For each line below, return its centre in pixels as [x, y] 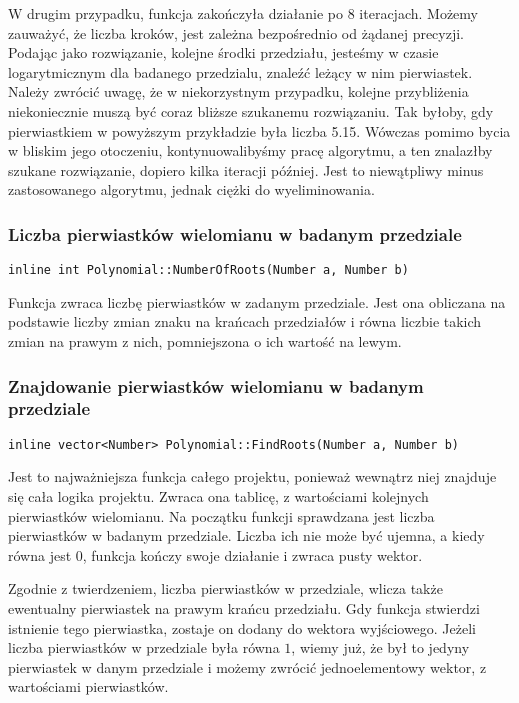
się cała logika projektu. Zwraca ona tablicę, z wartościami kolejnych [218, 495]
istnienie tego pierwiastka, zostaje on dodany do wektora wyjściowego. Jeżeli [242, 627]
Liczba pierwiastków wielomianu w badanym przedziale [235, 233]
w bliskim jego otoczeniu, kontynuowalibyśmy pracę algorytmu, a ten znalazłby [250, 150]
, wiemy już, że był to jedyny [380, 647]
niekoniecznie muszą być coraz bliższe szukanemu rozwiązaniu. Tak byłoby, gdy [251, 110]
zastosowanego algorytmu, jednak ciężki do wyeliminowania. [191, 189]
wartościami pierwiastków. [88, 686]
